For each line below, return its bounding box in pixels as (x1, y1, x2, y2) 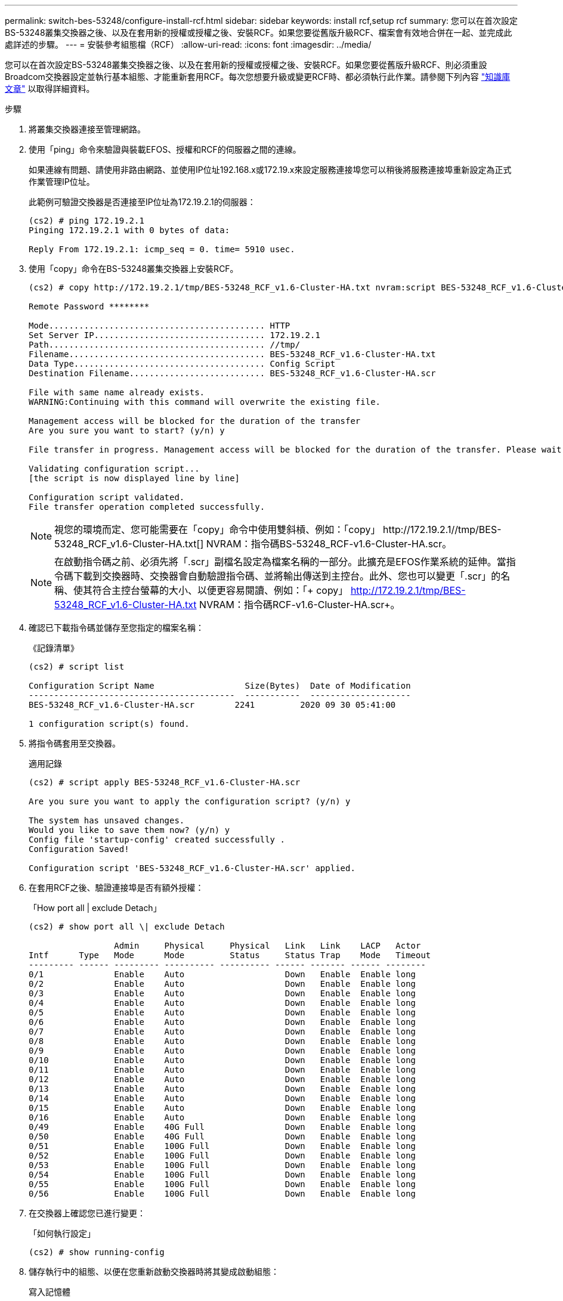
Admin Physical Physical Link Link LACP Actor (114, 941, 421, 950)
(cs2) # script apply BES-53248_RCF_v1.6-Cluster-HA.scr (29, 777, 301, 787)
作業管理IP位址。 (29, 176, 95, 187)
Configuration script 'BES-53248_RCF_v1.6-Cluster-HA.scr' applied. (29, 863, 355, 873)
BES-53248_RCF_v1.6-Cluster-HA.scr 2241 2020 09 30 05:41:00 (29, 700, 396, 710)
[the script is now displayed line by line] (29, 473, 240, 483)
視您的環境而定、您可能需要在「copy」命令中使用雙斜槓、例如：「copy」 (54, 524, 381, 535)
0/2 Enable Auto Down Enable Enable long (29, 979, 416, 989)
